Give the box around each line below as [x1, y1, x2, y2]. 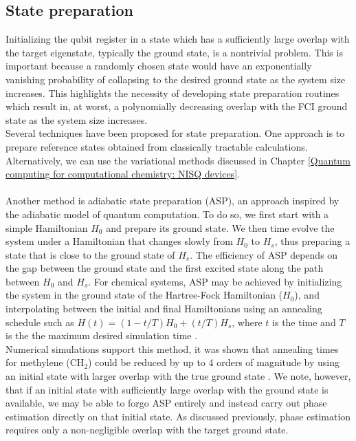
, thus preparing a [274, 234, 351, 248]
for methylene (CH [5, 355, 85, 369]
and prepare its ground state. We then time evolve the [106, 220, 335, 235]
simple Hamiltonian [5, 220, 88, 235]
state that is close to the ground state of [5, 247, 175, 261]
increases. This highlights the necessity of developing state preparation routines [5, 85, 340, 100]
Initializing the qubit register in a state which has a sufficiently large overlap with [5, 32, 350, 46]
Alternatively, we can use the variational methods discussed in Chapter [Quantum [5, 153, 351, 167]
